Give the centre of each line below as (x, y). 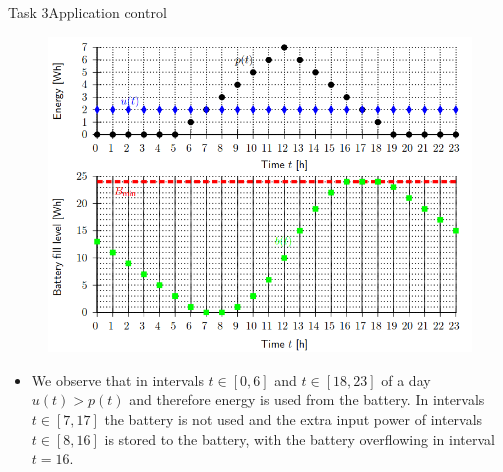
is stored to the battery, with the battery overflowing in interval (299, 438)
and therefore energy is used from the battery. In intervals (307, 399)
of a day (406, 379)
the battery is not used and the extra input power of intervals (293, 419)
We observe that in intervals (117, 379)
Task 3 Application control (87, 12)
